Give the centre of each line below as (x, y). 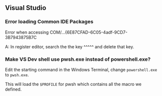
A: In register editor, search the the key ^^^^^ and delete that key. (70, 47)
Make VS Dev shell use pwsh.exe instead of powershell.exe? (78, 59)
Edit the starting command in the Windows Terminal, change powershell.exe (81, 69)
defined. (13, 89)
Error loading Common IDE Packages (49, 22)
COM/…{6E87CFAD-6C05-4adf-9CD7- (89, 32)
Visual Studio (26, 8)
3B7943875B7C (21, 37)
